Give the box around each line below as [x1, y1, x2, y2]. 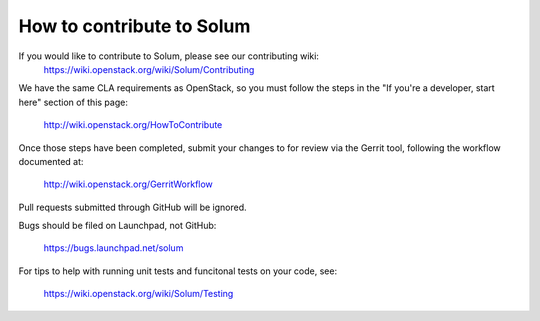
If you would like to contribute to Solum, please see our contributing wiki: [18, 50, 320, 62]
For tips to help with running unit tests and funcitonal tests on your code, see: [18, 265, 338, 277]
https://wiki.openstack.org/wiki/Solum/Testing [43, 288, 234, 300]
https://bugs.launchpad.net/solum [43, 242, 184, 254]
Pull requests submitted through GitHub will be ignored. [18, 201, 247, 213]
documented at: [18, 155, 84, 167]
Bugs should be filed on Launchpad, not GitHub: [18, 220, 217, 232]
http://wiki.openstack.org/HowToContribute [43, 119, 223, 131]
